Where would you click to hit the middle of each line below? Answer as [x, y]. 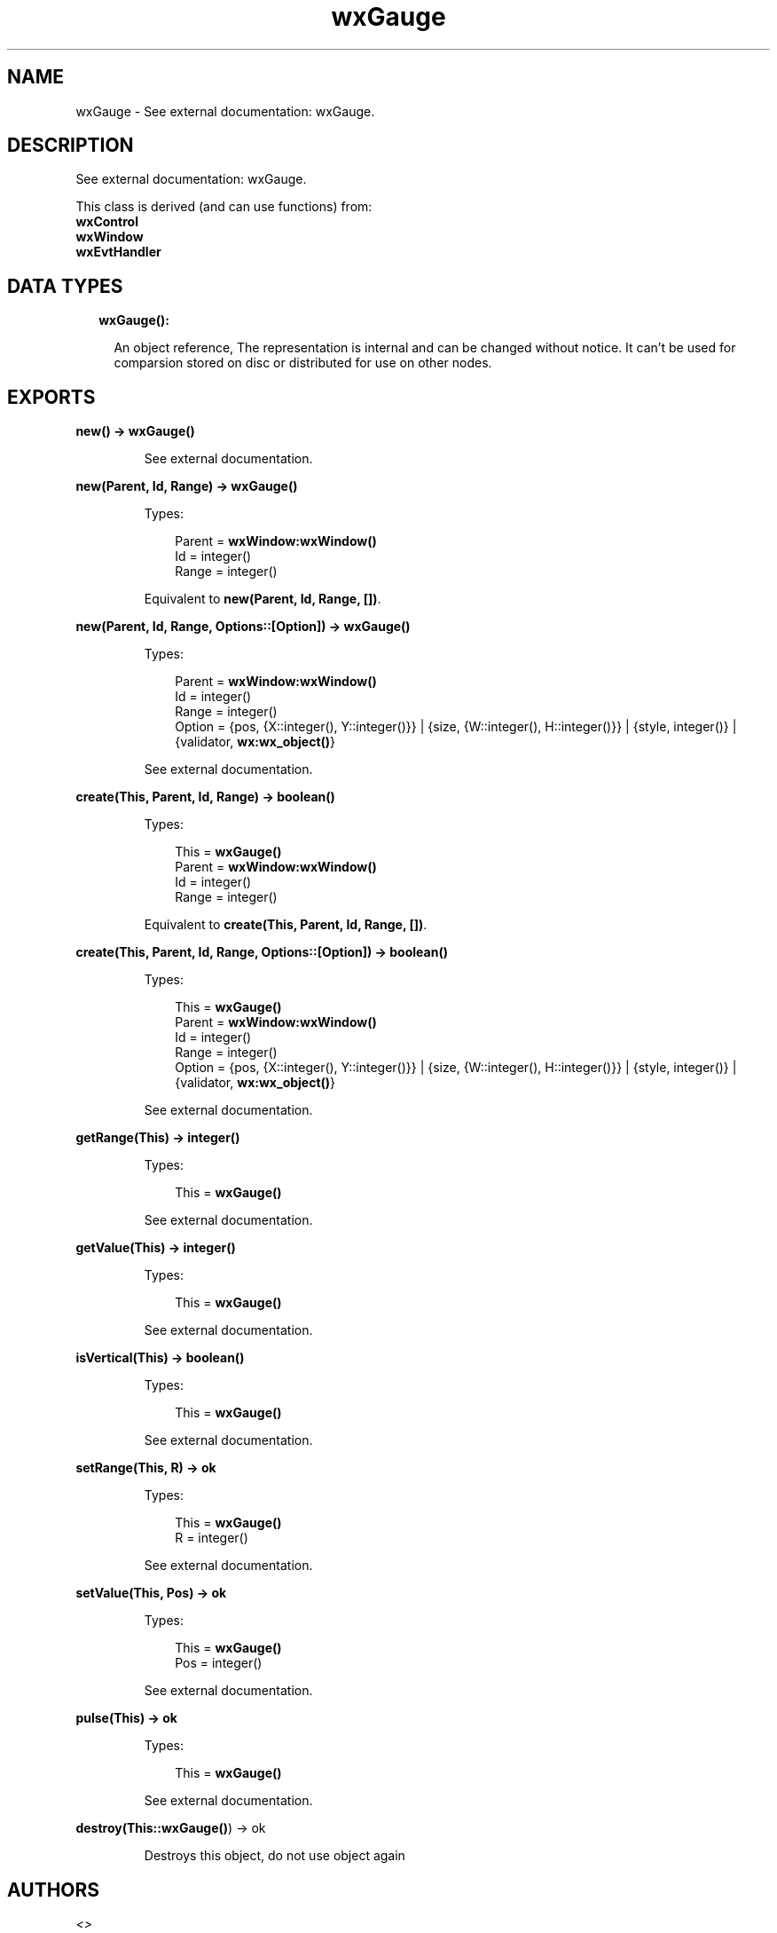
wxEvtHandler [118, 252]
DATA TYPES [65, 286]
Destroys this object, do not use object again [275, 1856]
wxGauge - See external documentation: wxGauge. [225, 111]
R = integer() [212, 1538]
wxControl [107, 222]
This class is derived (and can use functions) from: [224, 207]
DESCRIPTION [71, 146]
